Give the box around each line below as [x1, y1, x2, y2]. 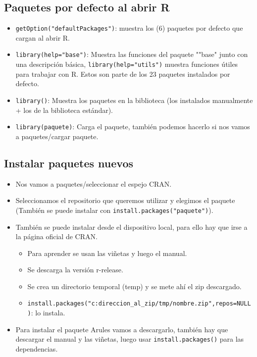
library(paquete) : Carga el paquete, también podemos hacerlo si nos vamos [15, 121, 250, 132]
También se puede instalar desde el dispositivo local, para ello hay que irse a [15, 221, 248, 232]
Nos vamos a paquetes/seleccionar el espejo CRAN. [15, 178, 172, 189]
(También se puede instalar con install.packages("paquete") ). [15, 204, 213, 215]
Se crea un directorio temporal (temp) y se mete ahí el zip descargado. [27, 281, 242, 291]
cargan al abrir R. [15, 32, 70, 43]
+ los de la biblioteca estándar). [15, 104, 113, 115]
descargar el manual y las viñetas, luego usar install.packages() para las [15, 334, 244, 344]
